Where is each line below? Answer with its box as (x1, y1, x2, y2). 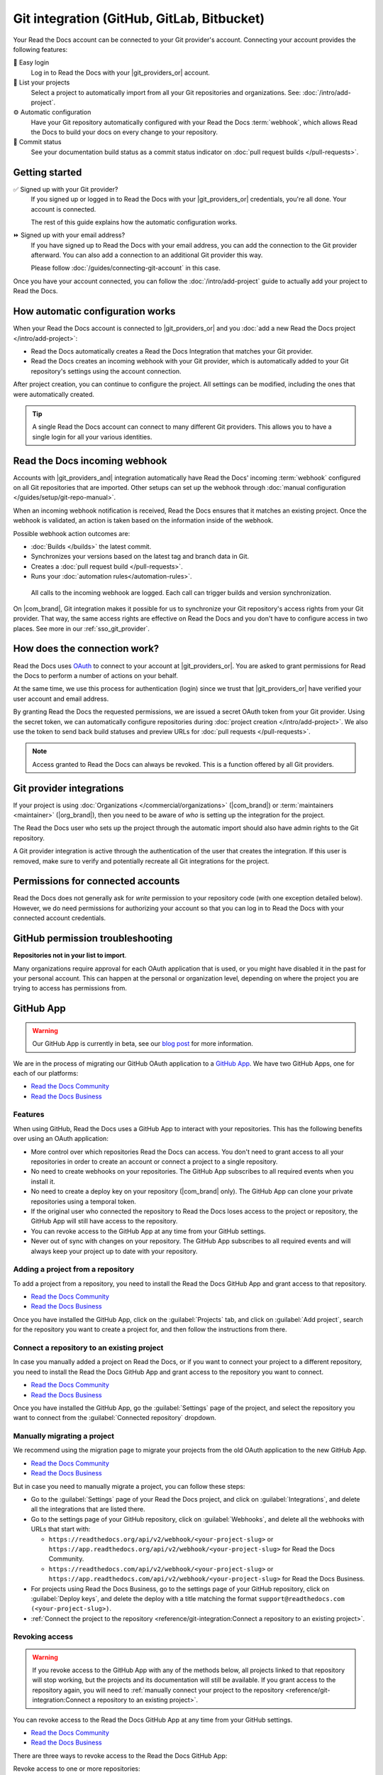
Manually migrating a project (13, 1431, 115, 1441)
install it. (30, 1177, 56, 1186)
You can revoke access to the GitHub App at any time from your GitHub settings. (30, 1227, 266, 1235)
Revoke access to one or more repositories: (13, 1764, 140, 1773)
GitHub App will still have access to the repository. (30, 1217, 178, 1225)
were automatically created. (13, 390, 95, 398)
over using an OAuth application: (13, 1135, 109, 1143)
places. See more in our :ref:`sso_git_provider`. (13, 624, 150, 633)
